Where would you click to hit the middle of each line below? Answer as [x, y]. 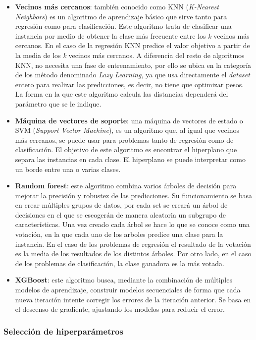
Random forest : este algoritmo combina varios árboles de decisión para [126, 186]
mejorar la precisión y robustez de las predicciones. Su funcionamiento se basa [133, 195]
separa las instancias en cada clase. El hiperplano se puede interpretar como [130, 159]
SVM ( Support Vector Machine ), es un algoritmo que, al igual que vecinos [127, 130]
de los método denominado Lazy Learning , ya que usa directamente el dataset [132, 75]
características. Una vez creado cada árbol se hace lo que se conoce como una [132, 224]
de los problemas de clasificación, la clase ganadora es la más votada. [120, 263]
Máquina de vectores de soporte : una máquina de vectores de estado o [129, 120]
